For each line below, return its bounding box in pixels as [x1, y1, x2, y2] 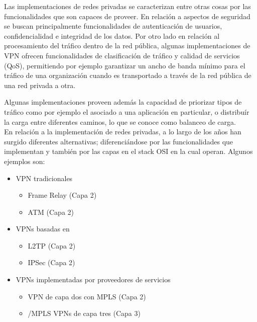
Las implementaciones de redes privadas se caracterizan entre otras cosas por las [4, 1, 251, 11]
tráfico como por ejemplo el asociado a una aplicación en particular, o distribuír [4, 106, 249, 117]
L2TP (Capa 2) [28, 240, 76, 251]
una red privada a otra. [4, 79, 76, 90]
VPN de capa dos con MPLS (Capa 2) [28, 291, 146, 301]
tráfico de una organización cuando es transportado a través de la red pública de [4, 70, 251, 80]
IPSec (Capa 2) [28, 257, 75, 268]
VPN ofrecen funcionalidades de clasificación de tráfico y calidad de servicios [4, 50, 240, 60]
